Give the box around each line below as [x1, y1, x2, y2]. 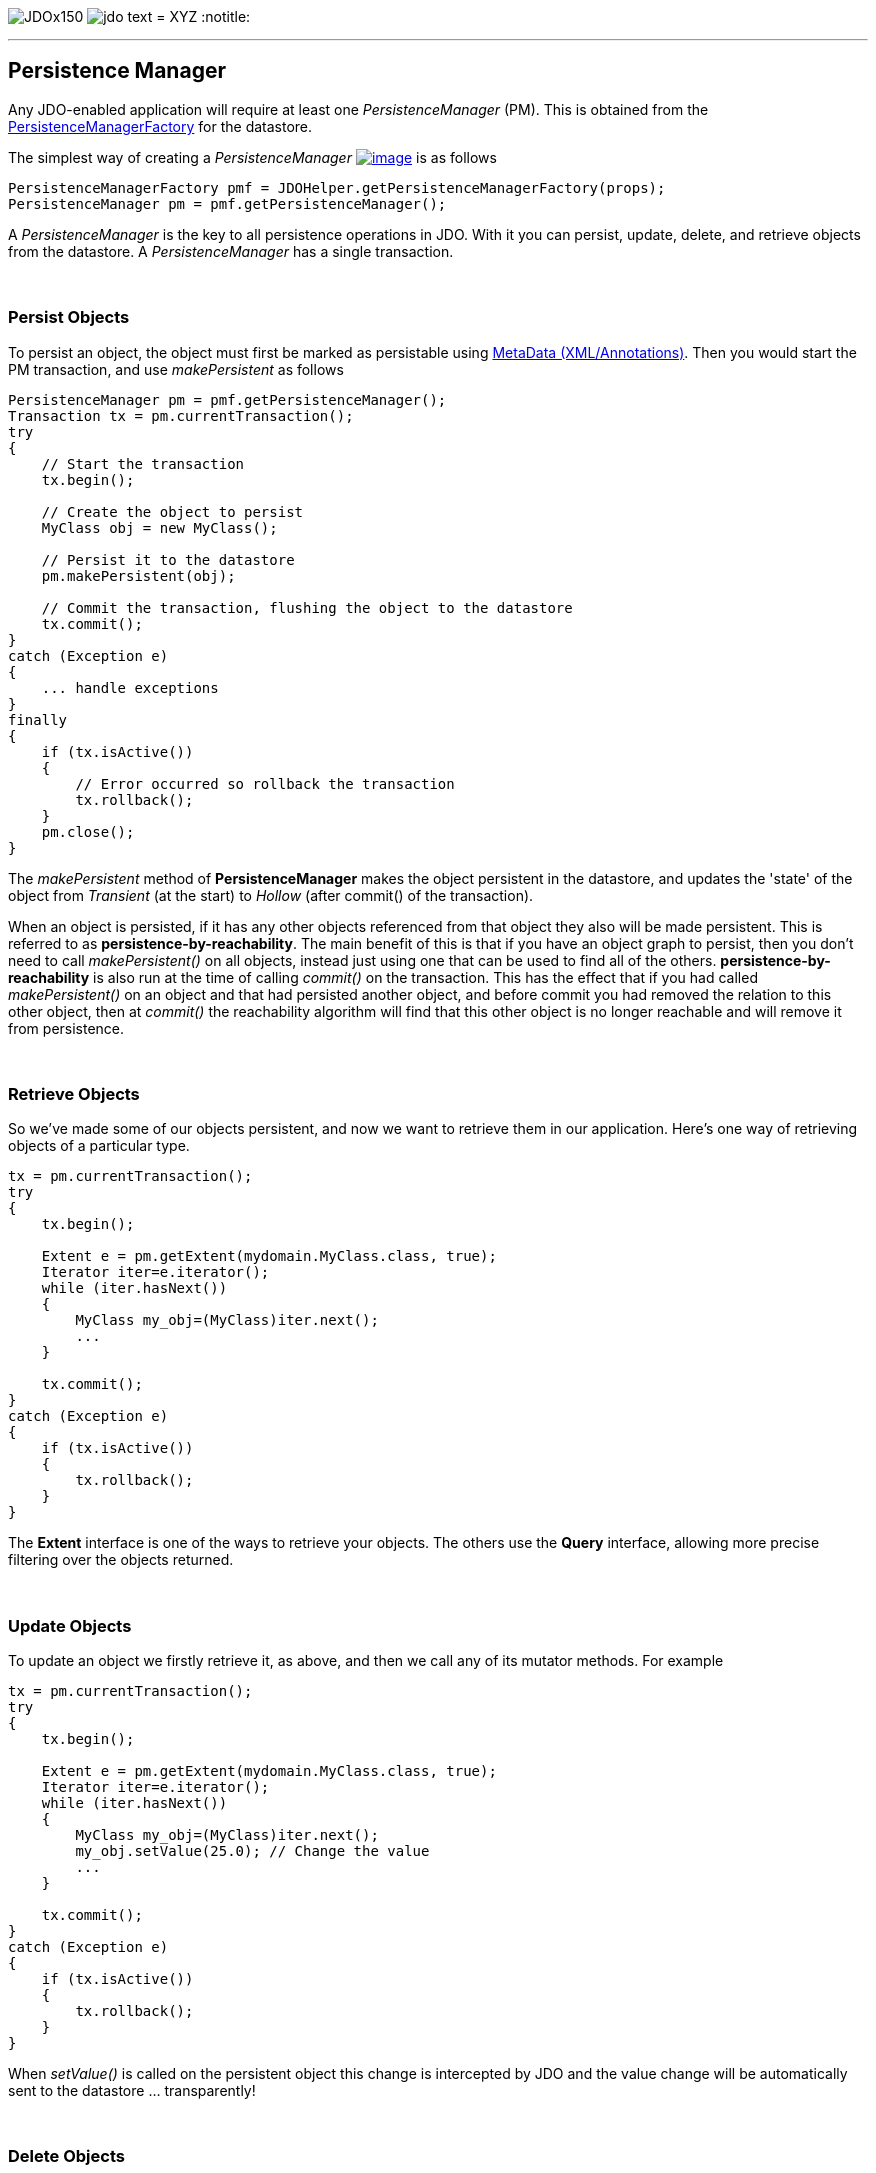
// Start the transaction [41, 455, 245, 472]
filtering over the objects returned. [8, 1551, 234, 1569]
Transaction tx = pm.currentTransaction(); [8, 407, 354, 424]
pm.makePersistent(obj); [41, 567, 236, 584]
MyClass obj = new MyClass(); [41, 519, 278, 536]
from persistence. [8, 1019, 125, 1037]
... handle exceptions [41, 679, 219, 696]
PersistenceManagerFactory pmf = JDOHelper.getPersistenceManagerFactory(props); [8, 179, 666, 196]
